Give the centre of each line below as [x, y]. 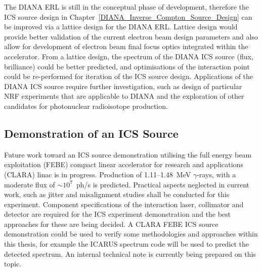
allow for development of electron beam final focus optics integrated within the [126, 46]
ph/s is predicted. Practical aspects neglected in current [163, 184]
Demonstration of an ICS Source [91, 133]
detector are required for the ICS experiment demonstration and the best [118, 214]
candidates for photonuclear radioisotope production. [86, 106]
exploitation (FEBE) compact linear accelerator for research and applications [124, 164]
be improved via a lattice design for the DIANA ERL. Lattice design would [121, 27]
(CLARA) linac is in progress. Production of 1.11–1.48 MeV [98, 174]
